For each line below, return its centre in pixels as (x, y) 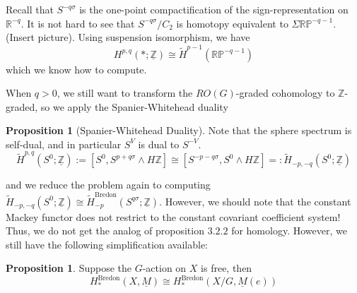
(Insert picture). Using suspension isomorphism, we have (128, 37)
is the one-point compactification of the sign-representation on (214, 9)
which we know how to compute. (76, 69)
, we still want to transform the (125, 93)
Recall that (30, 9)
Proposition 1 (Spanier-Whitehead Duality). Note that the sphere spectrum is (179, 130)
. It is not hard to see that (78, 23)
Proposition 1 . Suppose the (69, 268)
